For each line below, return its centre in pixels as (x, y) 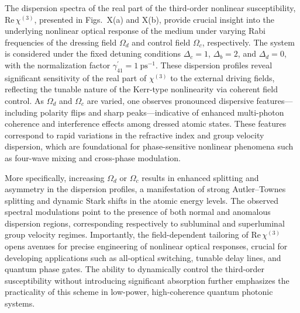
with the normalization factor (58, 65)
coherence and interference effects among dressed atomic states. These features (146, 124)
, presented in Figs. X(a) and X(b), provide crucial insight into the (154, 19)
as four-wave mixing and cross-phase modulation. (93, 157)
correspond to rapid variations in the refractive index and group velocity (135, 135)
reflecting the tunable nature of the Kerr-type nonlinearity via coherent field (141, 89)
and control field (161, 42)
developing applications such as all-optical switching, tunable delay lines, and (143, 257)
